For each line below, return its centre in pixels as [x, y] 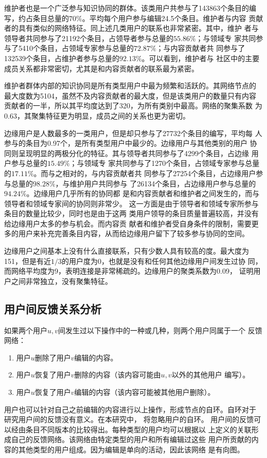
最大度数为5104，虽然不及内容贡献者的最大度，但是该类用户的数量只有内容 [130, 95]
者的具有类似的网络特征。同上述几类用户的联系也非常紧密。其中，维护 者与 [131, 28]
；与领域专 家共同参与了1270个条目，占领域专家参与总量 [165, 163]
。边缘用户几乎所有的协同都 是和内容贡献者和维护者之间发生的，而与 [143, 193]
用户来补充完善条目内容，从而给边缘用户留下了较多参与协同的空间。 [133, 233]
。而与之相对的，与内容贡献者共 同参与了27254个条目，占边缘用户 [145, 173]
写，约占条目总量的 [37, 18]
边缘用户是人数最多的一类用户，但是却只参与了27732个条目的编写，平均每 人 [133, 133]
